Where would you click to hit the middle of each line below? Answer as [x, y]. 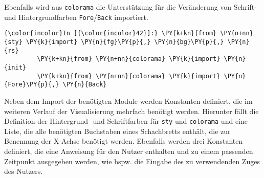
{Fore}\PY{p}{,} [32, 85]
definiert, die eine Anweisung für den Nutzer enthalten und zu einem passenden [129, 151]
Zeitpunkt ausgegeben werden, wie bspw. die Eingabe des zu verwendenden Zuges [132, 161]
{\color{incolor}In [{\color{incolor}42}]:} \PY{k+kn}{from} [111, 34]
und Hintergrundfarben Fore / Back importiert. [76, 17]
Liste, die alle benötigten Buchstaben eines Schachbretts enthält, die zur [117, 131]
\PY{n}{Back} [85, 85]
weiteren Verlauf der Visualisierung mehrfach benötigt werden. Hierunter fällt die [131, 111]
